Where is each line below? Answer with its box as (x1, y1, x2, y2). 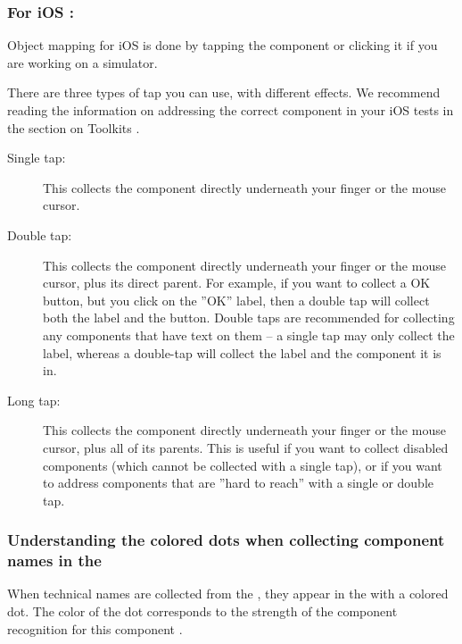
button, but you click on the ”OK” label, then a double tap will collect (43, 290, 430, 309)
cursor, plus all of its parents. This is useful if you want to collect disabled (43, 438, 449, 456)
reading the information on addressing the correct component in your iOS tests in (7, 101, 454, 119)
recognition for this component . (7, 619, 183, 638)
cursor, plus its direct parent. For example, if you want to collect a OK (43, 273, 431, 292)
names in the (7, 549, 102, 572)
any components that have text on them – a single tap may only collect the (43, 325, 455, 344)
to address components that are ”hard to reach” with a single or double (43, 473, 433, 492)
